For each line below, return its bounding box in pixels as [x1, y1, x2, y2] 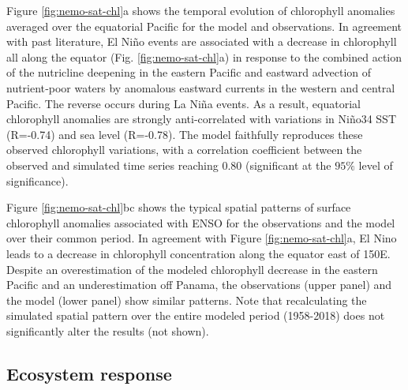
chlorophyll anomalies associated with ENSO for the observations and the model [6, 214, 395, 231]
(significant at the [245, 156, 331, 173]
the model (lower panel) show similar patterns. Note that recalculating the [6, 291, 367, 308]
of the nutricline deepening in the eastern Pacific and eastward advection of [6, 64, 372, 81]
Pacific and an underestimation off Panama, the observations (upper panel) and [6, 276, 392, 293]
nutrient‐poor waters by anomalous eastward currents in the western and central [6, 79, 395, 96]
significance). [6, 172, 69, 189]
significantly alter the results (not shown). [6, 322, 209, 339]
